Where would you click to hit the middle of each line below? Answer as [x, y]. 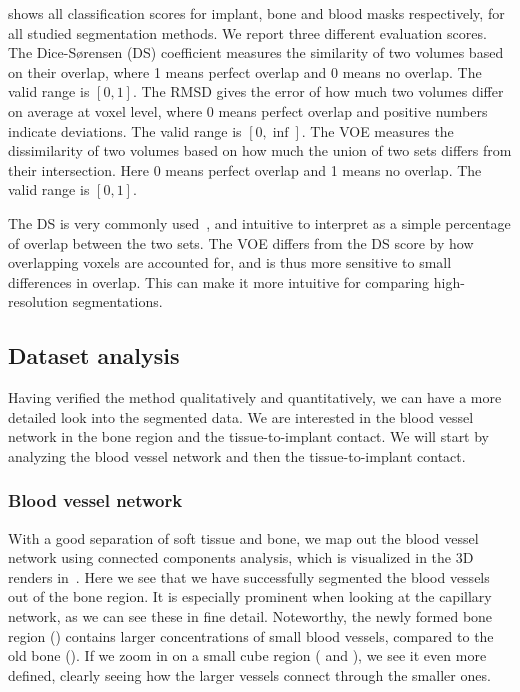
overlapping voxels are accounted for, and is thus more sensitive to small [230, 262]
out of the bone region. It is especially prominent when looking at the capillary [250, 596]
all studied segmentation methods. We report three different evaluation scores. [247, 32]
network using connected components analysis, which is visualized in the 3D [241, 557]
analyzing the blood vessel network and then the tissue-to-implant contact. [237, 455]
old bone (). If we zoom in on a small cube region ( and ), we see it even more [247, 655]
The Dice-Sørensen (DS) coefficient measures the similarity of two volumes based [256, 52]
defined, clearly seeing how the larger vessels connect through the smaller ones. [249, 674]
